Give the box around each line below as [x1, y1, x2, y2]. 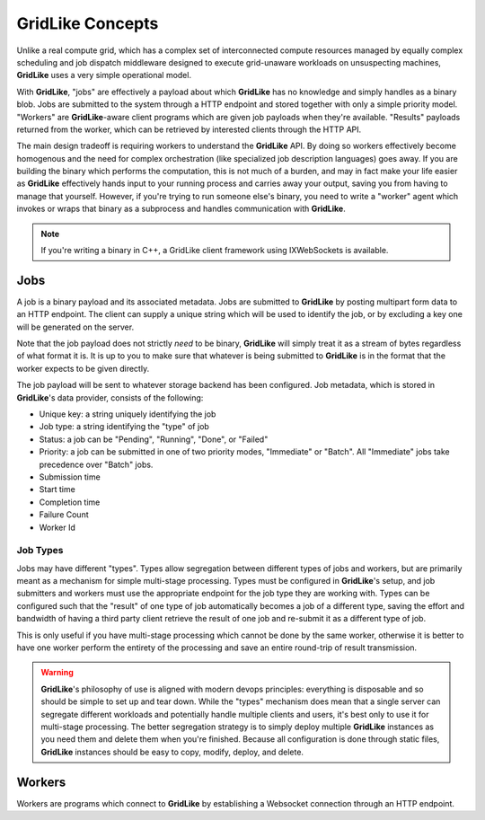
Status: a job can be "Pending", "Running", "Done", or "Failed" [39, 434, 269, 445]
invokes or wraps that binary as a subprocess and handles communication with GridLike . [16, 203, 346, 215]
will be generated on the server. [16, 322, 135, 332]
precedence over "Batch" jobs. [39, 459, 154, 470]
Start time [39, 484, 75, 495]
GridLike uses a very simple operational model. [16, 70, 192, 81]
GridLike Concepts [16, 13, 159, 33]
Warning [40, 667, 74, 678]
